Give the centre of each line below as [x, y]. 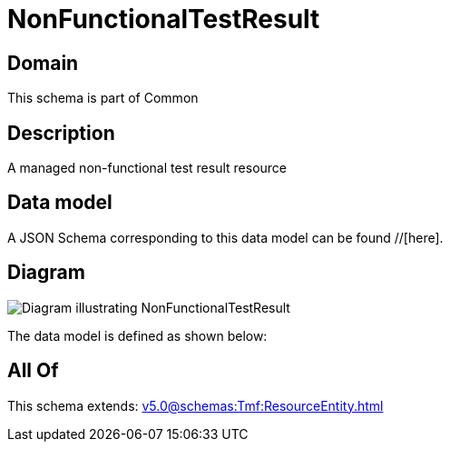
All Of [33, 371]
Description [61, 133]
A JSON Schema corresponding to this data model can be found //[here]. [225, 237]
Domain [43, 63]
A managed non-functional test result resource [147, 168]
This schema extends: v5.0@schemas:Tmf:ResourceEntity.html [196, 405]
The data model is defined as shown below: [137, 335]
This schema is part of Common [103, 98]
